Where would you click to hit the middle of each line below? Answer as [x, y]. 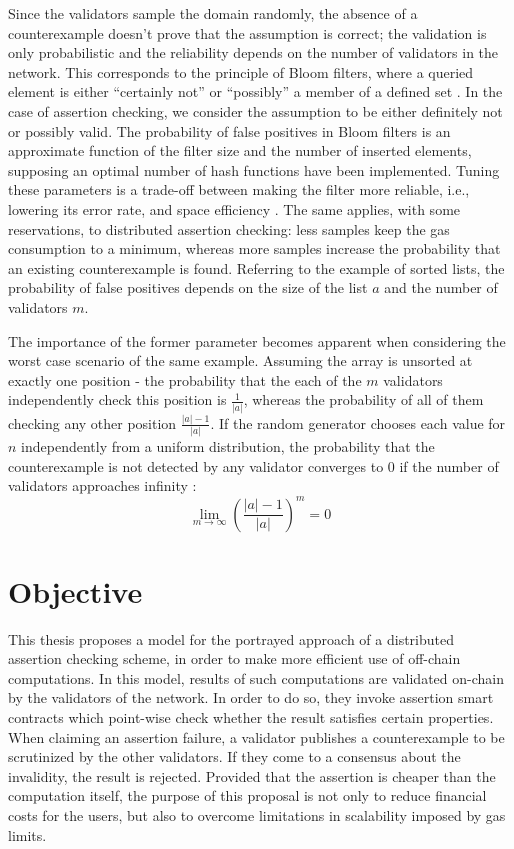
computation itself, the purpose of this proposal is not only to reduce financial [247, 795]
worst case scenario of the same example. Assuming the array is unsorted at [240, 360]
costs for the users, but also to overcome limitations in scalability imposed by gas [257, 814]
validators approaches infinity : [102, 485]
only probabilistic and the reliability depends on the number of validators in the [253, 52]
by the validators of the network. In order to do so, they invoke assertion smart [251, 697]
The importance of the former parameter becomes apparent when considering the [257, 340]
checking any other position [92, 422]
